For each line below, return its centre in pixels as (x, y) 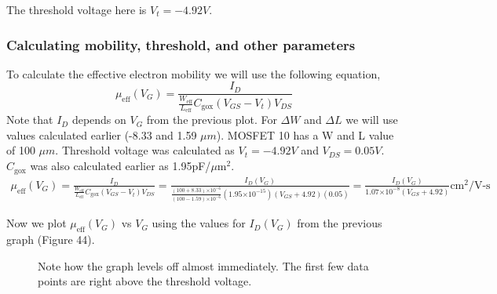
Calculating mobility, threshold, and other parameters (181, 44)
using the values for (199, 223)
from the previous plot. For (212, 120)
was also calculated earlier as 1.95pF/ (121, 166)
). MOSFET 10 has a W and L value (305, 134)
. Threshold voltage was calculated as (145, 150)
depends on (99, 120)
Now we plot (37, 223)
